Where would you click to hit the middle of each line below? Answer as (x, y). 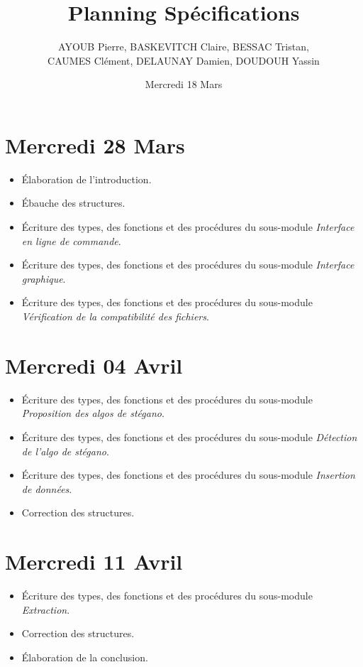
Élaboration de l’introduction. (86, 179)
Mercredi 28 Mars (95, 145)
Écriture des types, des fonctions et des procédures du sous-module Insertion (188, 475)
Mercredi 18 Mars (184, 84)
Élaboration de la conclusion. (85, 657)
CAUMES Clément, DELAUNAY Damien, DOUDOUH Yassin (184, 60)
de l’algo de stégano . (65, 451)
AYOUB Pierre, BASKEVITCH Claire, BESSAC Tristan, (184, 47)
